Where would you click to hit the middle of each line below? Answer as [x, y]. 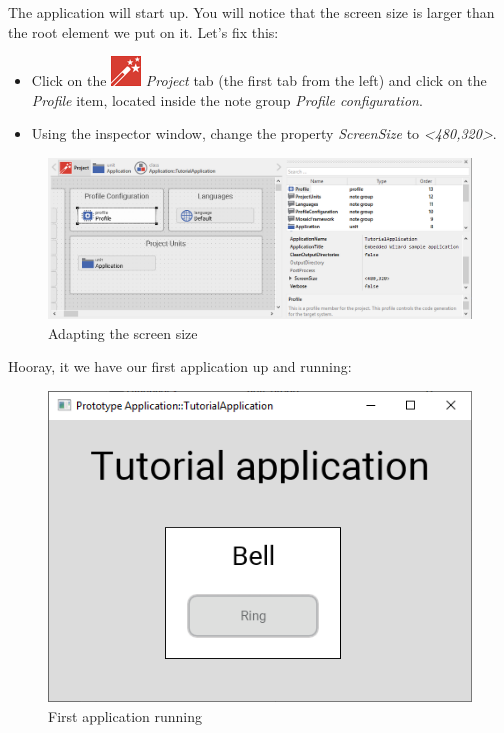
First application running [125, 715]
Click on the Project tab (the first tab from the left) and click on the [259, 80]
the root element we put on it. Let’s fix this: [143, 31]
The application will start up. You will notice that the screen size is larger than [251, 12]
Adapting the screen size [123, 332]
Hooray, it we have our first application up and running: [180, 366]
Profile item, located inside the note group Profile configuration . [227, 99]
